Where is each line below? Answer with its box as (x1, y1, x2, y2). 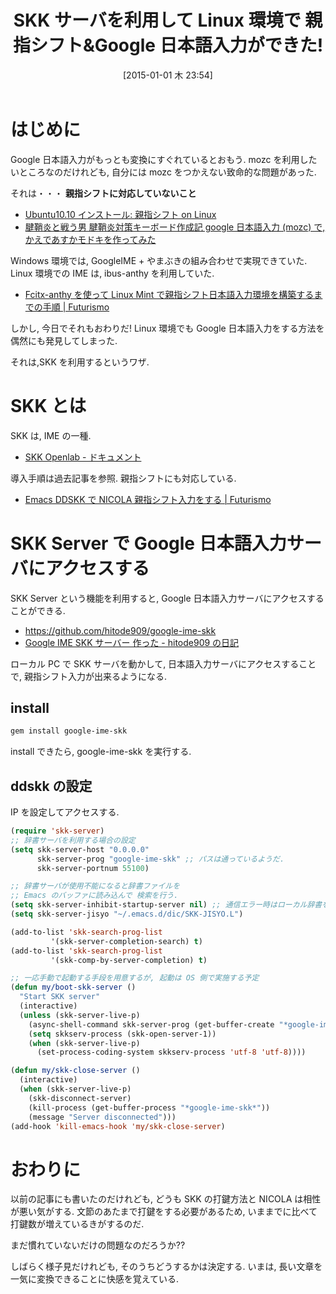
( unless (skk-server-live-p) (19, 1010, 141, 1020)
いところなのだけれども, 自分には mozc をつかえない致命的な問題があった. (10, 166, 317, 178)
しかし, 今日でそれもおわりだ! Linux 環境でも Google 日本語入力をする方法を (10, 322, 325, 334)
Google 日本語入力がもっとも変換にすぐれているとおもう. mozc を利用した (10, 153, 318, 165)
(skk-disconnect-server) (28, 1093, 132, 1103)
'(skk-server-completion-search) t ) (50, 936, 203, 946)
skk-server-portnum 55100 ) (36, 863, 150, 873)
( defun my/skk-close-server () (10, 1066, 141, 1076)
